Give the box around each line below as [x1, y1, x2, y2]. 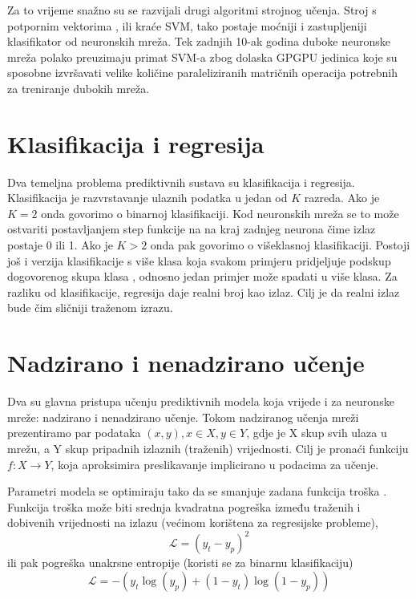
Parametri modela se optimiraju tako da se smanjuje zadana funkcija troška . [7, 483, 387, 500]
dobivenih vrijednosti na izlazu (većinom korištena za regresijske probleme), [7, 514, 378, 531]
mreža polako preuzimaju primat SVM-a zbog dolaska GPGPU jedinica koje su [7, 48, 398, 65]
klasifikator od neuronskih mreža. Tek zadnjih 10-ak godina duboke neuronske [7, 33, 390, 50]
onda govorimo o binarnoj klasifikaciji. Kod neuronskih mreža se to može [41, 204, 399, 221]
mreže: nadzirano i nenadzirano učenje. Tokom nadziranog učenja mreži [7, 408, 359, 425]
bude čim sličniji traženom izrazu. [7, 299, 173, 316]
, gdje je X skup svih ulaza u [246, 424, 387, 441]
